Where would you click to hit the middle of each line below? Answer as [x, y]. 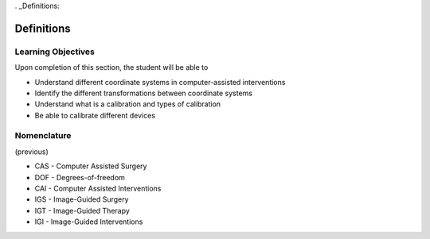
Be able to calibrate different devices [95, 115]
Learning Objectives [55, 52]
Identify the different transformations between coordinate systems [143, 93]
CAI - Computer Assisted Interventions [98, 189]
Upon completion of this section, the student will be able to [111, 67]
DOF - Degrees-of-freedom [80, 177]
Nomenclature [43, 136]
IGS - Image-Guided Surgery [82, 199]
